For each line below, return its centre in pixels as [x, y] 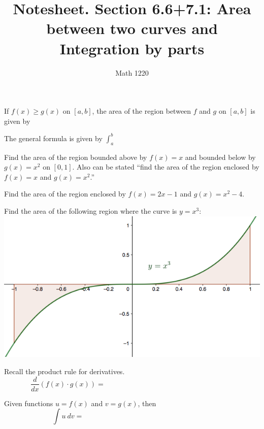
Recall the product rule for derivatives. [64, 371]
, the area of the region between [142, 111]
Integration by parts [132, 48]
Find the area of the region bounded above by [76, 157]
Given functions [29, 403]
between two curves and [132, 28]
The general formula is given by [53, 138]
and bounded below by [220, 157]
